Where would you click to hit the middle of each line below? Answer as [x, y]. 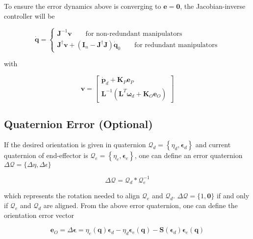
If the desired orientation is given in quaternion [75, 145]
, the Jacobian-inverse [213, 6]
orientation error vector [39, 215]
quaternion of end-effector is [46, 155]
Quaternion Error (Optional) [78, 124]
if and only [233, 196]
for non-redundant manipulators [134, 34]
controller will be [29, 15]
